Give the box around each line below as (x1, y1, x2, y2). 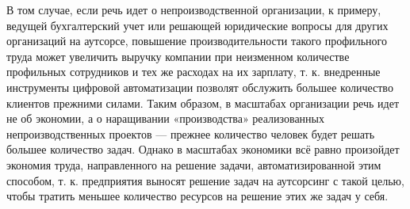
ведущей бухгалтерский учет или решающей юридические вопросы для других (6, 17, 389, 33)
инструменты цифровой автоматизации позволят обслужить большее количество (6, 78, 393, 95)
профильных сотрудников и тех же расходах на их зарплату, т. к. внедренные (6, 63, 381, 80)
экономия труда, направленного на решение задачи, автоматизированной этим (6, 156, 381, 173)
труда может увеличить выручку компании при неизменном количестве (6, 47, 350, 64)
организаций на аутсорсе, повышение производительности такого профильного (6, 32, 387, 49)
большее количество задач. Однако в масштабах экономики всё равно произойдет (6, 141, 400, 158)
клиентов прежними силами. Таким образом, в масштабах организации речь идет (6, 94, 400, 111)
